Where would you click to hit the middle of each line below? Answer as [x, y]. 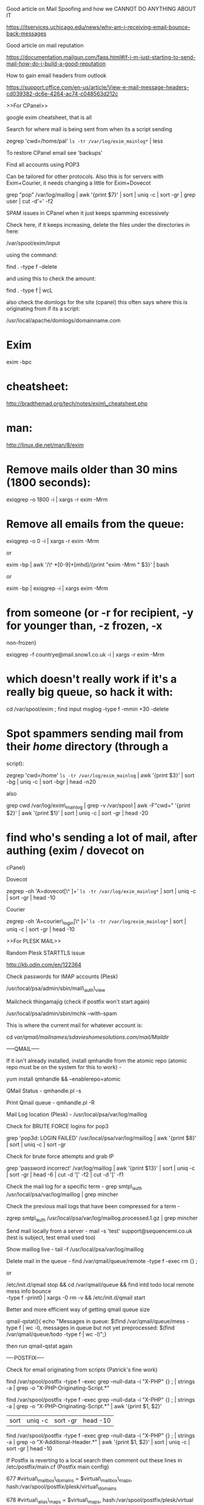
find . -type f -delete [32, 267]
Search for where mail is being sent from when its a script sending [89, 129]
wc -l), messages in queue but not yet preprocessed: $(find [100, 1328]
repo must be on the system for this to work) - [64, 1067]
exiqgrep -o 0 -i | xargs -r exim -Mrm [53, 541]
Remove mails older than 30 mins [92, 469]
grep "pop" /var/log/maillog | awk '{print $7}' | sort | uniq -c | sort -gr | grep [101, 195]
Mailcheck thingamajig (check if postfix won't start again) [78, 1002]
